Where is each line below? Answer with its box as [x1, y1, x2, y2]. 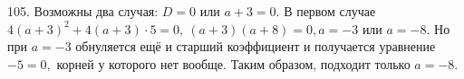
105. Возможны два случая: [7, 2, 159, 20]
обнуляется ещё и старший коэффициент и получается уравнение [75, 37, 436, 56]
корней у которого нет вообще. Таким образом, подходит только [56, 54, 411, 73]
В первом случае [284, 2, 376, 20]
